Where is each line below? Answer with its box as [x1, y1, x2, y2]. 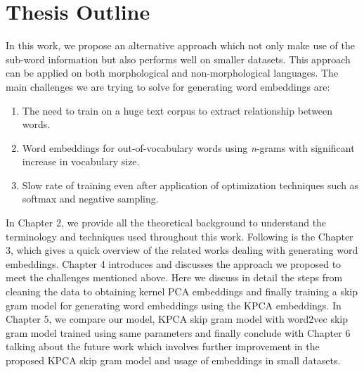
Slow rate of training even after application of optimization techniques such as [22, 177, 359, 192]
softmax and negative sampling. [22, 191, 159, 206]
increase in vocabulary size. [22, 154, 140, 169]
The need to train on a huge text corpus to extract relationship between [22, 103, 333, 117]
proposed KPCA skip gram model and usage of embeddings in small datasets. [6, 353, 341, 367]
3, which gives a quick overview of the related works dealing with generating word [6, 243, 358, 257]
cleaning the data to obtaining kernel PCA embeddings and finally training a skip [6, 284, 358, 299]
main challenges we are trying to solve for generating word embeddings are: [6, 79, 330, 94]
